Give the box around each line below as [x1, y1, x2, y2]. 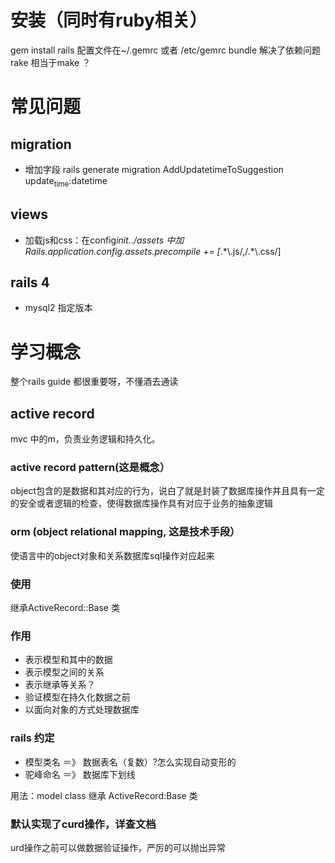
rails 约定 [10, 731, 55, 745]
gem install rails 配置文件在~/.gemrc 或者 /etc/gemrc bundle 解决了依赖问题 [10, 44, 322, 56]
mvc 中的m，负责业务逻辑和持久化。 [10, 433, 161, 445]
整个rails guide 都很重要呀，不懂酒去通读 [10, 376, 179, 388]
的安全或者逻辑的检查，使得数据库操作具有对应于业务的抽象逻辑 [10, 497, 273, 510]
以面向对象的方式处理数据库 [24, 704, 140, 716]
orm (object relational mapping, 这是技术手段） [10, 525, 241, 539]
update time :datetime [24, 174, 108, 189]
